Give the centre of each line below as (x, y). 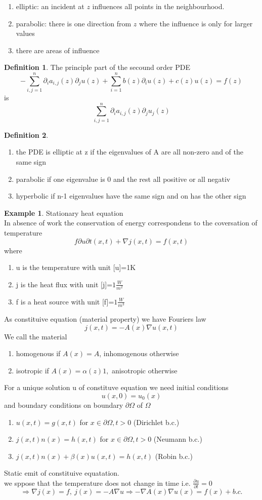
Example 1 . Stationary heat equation (64, 213)
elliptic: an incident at (50, 6)
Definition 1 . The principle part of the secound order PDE (97, 67)
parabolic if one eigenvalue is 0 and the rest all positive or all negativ (123, 179)
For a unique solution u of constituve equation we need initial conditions (116, 387)
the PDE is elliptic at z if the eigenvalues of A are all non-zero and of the (129, 152)
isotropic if (32, 370)
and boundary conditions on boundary (64, 405)
